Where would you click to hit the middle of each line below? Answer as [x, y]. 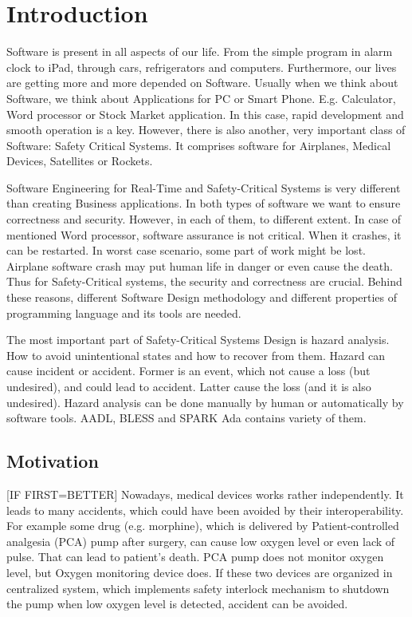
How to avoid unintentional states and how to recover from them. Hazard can [196, 355]
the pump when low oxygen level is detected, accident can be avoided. [177, 604]
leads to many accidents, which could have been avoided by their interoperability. [205, 510]
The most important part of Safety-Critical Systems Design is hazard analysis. [198, 340]
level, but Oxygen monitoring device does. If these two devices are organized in [200, 572]
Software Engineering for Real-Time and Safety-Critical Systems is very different [204, 187]
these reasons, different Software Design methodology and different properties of [202, 297]
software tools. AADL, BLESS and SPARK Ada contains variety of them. [186, 418]
